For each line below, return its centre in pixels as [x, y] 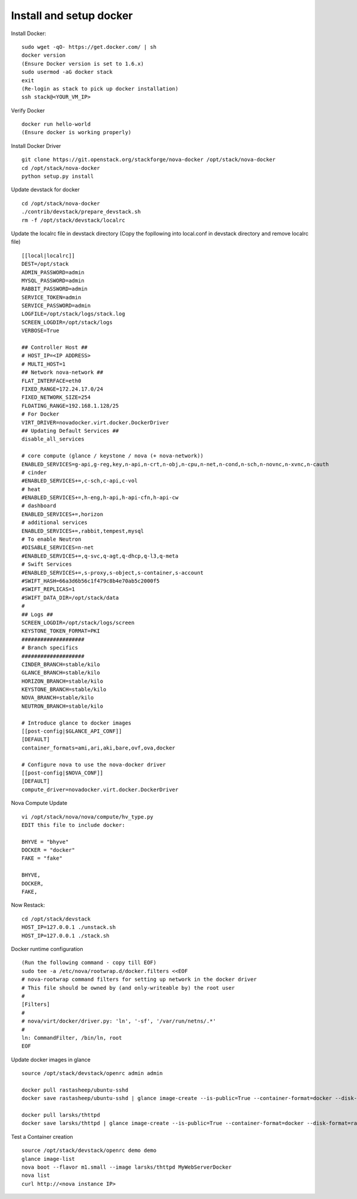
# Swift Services [47, 564]
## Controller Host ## [55, 348]
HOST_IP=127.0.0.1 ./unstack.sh [69, 927]
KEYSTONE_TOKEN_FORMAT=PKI [61, 631]
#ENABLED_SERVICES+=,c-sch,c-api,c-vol [80, 481]
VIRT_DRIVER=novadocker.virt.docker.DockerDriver [95, 422]
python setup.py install [58, 176]
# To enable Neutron [51, 539]
